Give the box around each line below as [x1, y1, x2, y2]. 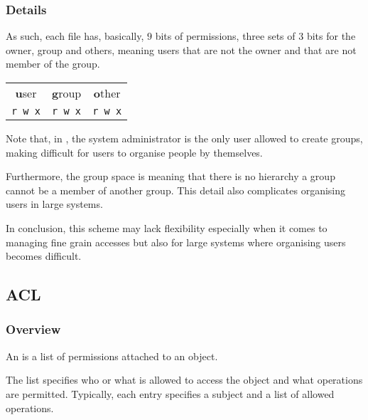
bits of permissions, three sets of [155, 28, 296, 43]
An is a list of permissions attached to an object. [6, 348, 218, 363]
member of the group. [6, 56, 100, 71]
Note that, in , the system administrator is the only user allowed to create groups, [6, 131, 363, 145]
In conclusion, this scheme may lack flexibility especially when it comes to [6, 220, 328, 235]
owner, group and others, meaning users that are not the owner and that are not [6, 42, 357, 57]
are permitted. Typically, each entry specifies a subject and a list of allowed [6, 386, 335, 401]
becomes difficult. [6, 248, 82, 263]
